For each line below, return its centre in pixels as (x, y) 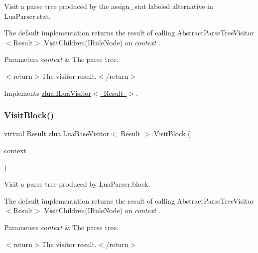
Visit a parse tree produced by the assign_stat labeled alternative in (109, 6)
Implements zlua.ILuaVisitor (48, 93)
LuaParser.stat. (27, 16)
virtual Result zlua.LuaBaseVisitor (57, 133)
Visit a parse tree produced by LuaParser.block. (77, 184)
